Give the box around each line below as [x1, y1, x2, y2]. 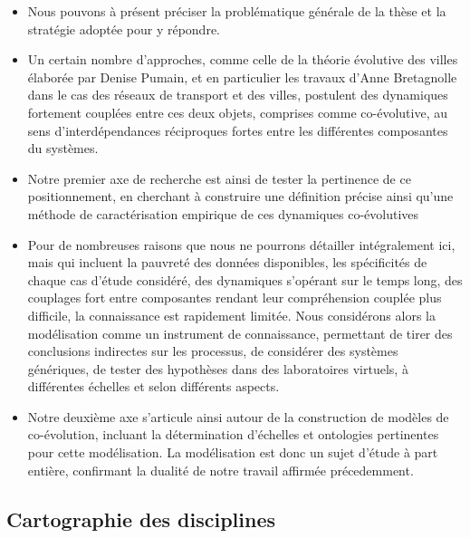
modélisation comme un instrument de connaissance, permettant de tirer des [27, 323, 453, 342]
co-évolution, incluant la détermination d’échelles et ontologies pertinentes [27, 425, 439, 444]
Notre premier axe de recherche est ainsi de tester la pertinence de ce [27, 168, 411, 187]
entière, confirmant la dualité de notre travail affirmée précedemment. [27, 460, 414, 479]
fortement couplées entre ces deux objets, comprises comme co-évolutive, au [27, 102, 447, 121]
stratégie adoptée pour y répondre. [27, 19, 220, 38]
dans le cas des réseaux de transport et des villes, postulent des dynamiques [27, 85, 448, 104]
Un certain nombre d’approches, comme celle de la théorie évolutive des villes [27, 50, 458, 69]
